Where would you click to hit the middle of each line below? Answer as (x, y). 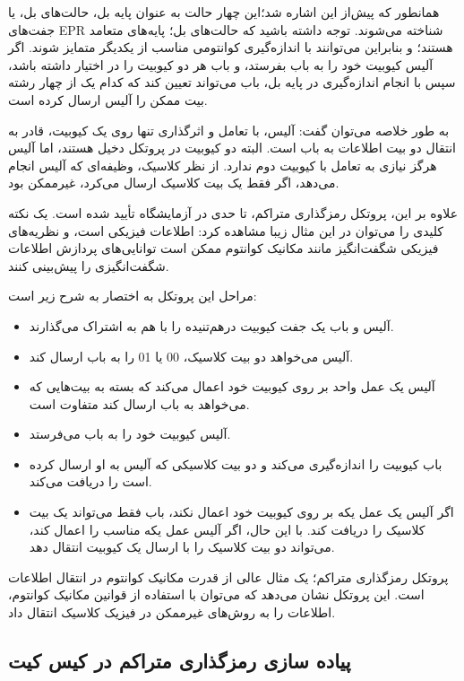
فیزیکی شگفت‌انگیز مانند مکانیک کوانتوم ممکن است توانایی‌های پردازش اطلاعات (223, 248)
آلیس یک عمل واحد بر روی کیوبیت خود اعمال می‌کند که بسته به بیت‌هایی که (232, 386)
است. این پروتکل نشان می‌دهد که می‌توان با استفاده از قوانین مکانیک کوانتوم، (216, 594)
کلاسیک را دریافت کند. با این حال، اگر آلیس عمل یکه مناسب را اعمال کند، (227, 529)
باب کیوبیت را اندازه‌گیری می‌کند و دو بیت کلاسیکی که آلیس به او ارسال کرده (236, 463)
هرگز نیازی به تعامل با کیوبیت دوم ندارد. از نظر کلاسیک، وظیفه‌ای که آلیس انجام (223, 165)
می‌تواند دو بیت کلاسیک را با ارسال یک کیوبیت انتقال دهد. (182, 547)
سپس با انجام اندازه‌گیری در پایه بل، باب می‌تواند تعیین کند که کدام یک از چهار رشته (232, 82)
